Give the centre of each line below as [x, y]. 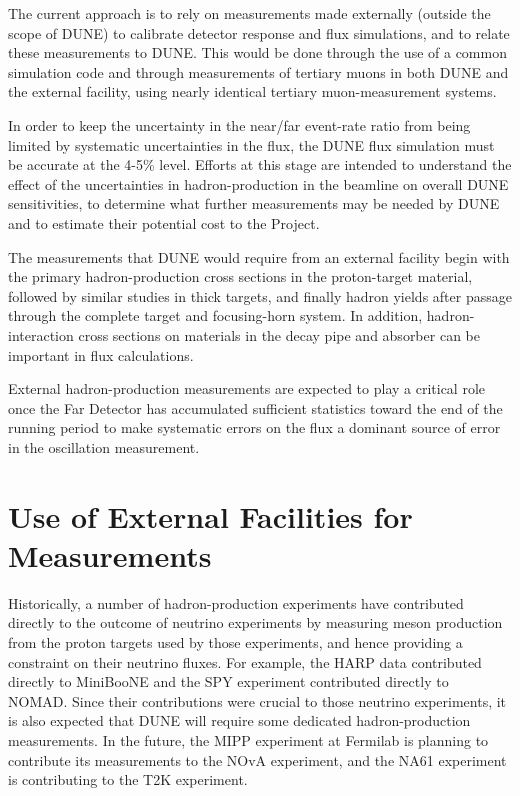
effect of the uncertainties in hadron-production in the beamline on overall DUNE [258, 183]
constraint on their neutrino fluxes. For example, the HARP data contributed [245, 661]
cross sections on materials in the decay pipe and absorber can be [279, 334]
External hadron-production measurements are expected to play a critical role [247, 388]
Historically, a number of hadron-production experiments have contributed [236, 602]
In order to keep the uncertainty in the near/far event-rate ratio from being [239, 124]
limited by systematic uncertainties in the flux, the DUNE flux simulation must [251, 144]
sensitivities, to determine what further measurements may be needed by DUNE [254, 203]
